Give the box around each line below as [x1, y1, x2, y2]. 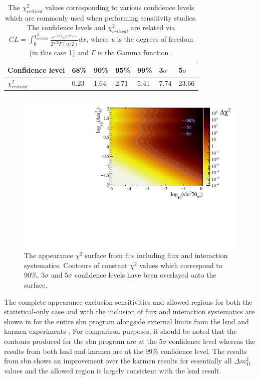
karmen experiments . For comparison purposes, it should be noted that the [4, 326, 237, 336]
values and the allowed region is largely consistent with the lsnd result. [4, 365, 221, 375]
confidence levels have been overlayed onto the [74, 270, 216, 280]
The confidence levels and [27, 22, 106, 33]
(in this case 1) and [29, 47, 89, 58]
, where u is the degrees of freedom [86, 34, 193, 44]
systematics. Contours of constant [24, 260, 128, 270]
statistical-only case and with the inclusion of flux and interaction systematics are [4, 306, 255, 317]
